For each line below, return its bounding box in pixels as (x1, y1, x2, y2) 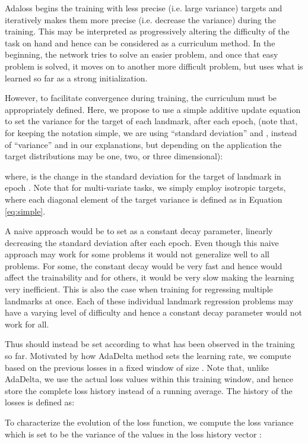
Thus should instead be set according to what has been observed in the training (5, 338, 295, 350)
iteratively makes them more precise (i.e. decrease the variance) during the (5, 13, 276, 26)
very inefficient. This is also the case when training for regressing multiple (5, 283, 273, 295)
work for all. (5, 317, 49, 330)
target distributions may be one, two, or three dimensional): (5, 150, 223, 162)
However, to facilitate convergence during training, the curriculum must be (5, 92, 277, 104)
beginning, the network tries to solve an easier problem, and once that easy (5, 48, 278, 61)
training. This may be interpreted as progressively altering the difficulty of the (5, 25, 290, 37)
